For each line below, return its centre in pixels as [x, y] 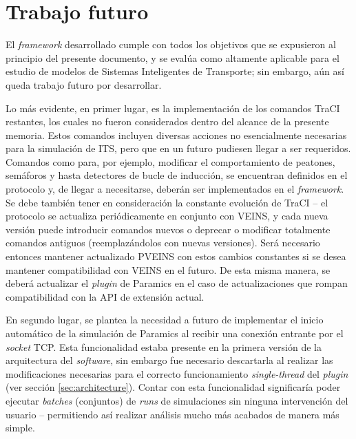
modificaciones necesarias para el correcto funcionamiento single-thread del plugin [177, 373]
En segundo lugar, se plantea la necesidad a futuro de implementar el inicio [165, 320]
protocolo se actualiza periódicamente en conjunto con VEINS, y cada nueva [167, 216]
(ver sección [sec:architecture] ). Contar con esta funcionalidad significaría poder [173, 387]
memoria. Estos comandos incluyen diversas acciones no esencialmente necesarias [176, 135]
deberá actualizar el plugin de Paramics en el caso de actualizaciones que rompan [177, 283]
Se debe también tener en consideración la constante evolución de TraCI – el [167, 202]
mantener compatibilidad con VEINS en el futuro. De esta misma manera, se [168, 269]
